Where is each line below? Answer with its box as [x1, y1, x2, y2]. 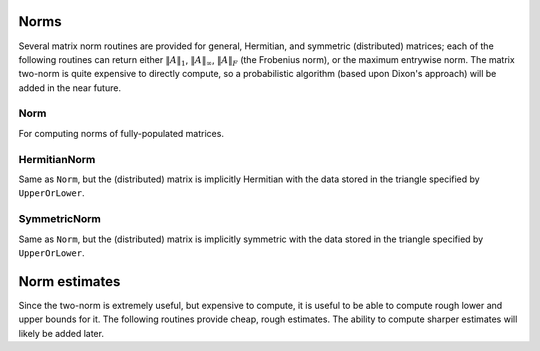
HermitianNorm [18, 152, 96, 166]
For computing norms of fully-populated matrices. [18, 127, 225, 139]
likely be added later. [18, 327, 105, 339]
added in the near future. [18, 81, 122, 94]
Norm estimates [18, 273, 121, 290]
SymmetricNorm [18, 212, 102, 226]
